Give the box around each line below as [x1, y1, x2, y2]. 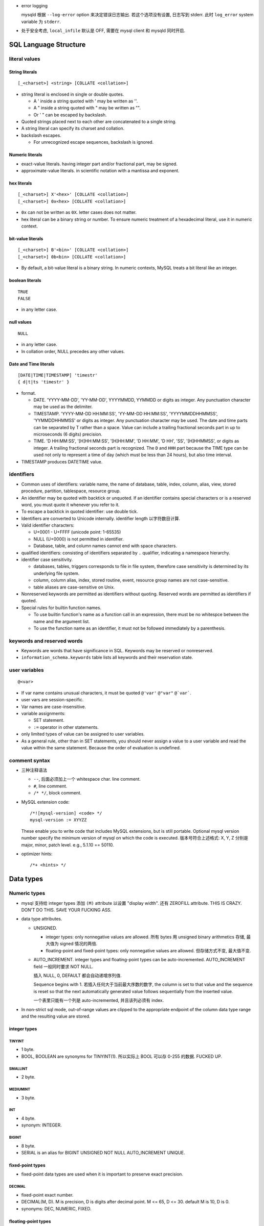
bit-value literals [9, 236, 44, 241]
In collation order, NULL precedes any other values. [21, 348, 125, 354]
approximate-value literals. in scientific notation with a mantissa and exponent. [21, 168, 179, 174]
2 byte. [21, 1074, 36, 1080]
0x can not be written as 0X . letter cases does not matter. [21, 209, 137, 215]
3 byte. [21, 1095, 36, 1100]
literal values [9, 55, 41, 62]
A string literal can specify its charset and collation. [21, 126, 125, 131]
